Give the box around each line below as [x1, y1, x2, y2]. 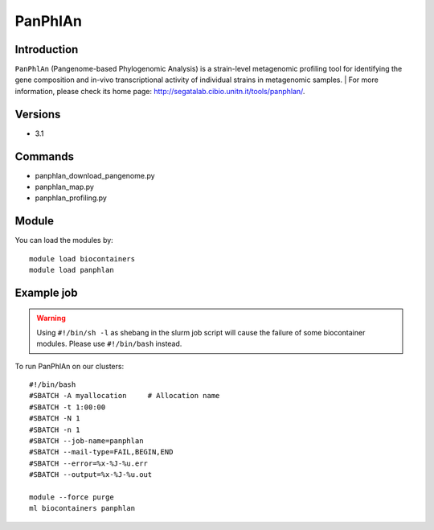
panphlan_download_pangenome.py [35, 171, 156, 180]
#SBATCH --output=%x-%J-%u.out [29, 470, 153, 479]
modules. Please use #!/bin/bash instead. [36, 339, 182, 349]
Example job [14, 286, 78, 299]
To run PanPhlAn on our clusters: [14, 361, 125, 371]
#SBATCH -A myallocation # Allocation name [29, 391, 220, 401]
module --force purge [29, 493, 114, 502]
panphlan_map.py [35, 182, 94, 192]
